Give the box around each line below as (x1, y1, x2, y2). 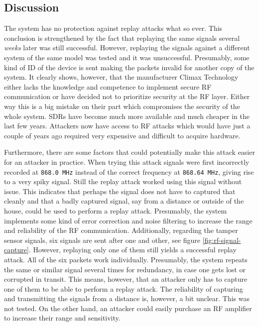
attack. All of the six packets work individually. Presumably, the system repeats (4, 254, 248, 264)
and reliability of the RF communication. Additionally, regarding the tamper (4, 225, 238, 235)
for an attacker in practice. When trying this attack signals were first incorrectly (4, 156, 250, 167)
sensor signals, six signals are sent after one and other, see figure (4, 234, 201, 245)
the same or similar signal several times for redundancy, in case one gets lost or (4, 264, 246, 274)
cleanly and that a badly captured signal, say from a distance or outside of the (4, 196, 244, 206)
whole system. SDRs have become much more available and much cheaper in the (4, 110, 250, 121)
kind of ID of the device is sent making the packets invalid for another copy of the (4, 62, 255, 72)
